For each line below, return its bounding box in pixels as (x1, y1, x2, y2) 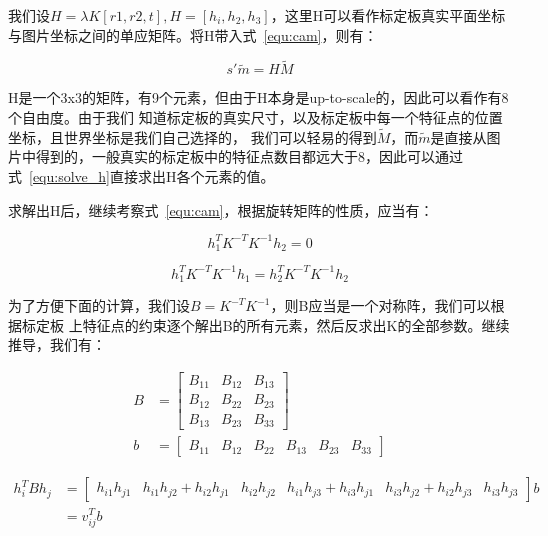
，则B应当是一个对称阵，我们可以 (270, 295, 491, 316)
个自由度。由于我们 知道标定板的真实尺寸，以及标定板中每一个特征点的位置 (8, 107, 503, 127)
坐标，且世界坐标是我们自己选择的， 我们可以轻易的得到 (8, 126, 377, 147)
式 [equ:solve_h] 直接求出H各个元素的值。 (8, 166, 275, 186)
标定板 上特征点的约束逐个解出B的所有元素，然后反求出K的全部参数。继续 (21, 314, 510, 335)
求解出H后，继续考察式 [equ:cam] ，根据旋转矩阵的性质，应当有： (8, 199, 434, 220)
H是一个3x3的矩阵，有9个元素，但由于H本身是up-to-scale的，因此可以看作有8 (8, 87, 509, 108)
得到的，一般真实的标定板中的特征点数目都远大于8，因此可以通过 (35, 146, 463, 167)
